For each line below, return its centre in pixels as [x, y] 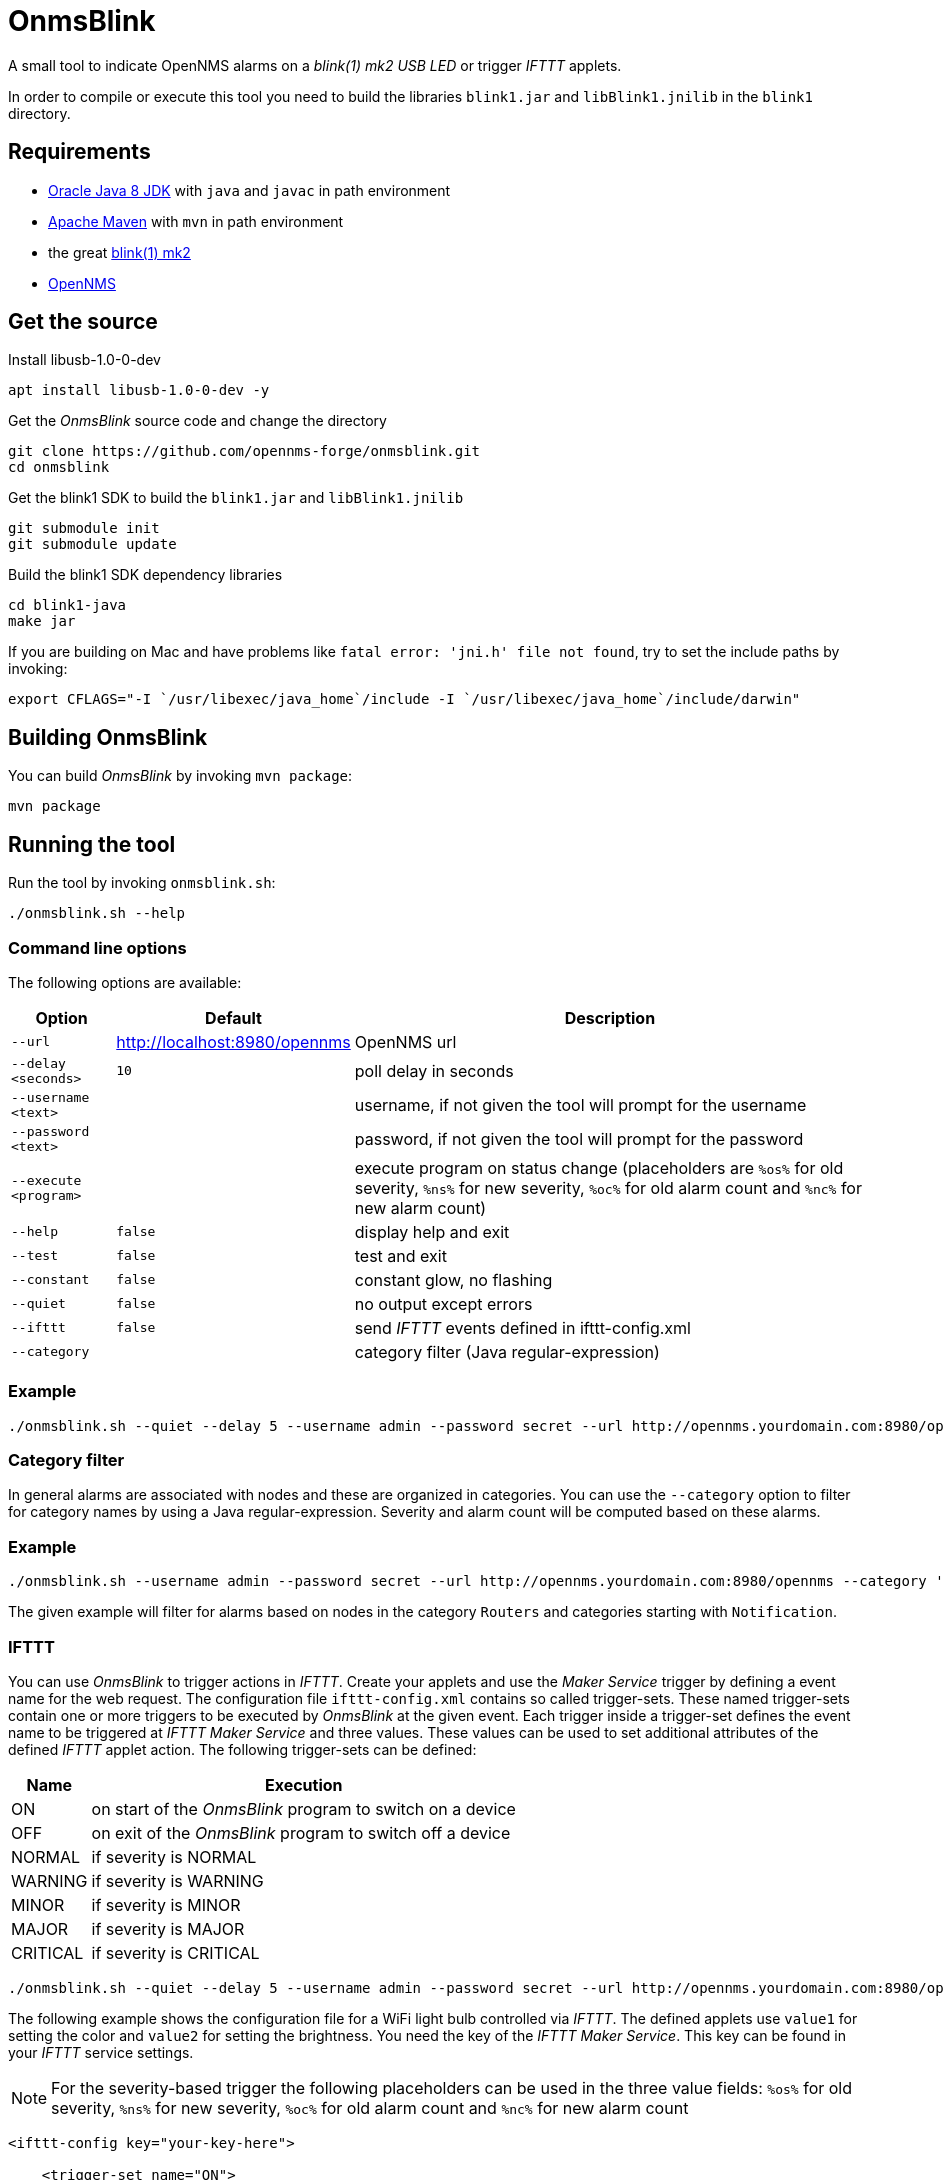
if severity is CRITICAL [175, 1952]
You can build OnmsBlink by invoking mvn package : [180, 776]
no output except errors [443, 1303]
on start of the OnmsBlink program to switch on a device [303, 1808]
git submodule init [84, 528]
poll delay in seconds [434, 1070]
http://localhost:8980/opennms [233, 1041]
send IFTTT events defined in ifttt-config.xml [522, 1327]
